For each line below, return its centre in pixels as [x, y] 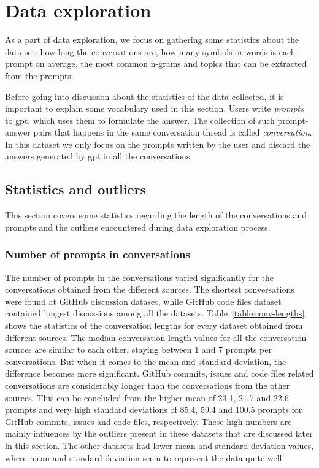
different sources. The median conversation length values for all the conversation [156, 337]
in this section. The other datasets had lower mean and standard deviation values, [159, 445]
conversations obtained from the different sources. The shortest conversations [150, 289]
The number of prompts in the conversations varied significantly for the [140, 277]
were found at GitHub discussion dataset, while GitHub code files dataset [143, 301]
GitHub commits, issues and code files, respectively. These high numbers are [148, 421]
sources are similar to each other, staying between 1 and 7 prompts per [138, 349]
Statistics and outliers [76, 189]
